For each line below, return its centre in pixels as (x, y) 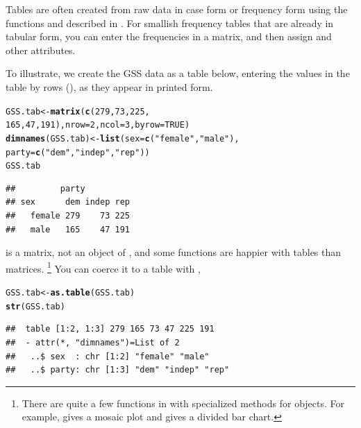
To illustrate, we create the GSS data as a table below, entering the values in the (178, 73)
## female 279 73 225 (68, 216)
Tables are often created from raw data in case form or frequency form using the (177, 9)
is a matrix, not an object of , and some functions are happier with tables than (174, 252)
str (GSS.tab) (35, 306)
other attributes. (41, 50)
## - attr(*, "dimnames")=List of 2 (93, 342)
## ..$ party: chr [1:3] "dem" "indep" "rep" (118, 370)
